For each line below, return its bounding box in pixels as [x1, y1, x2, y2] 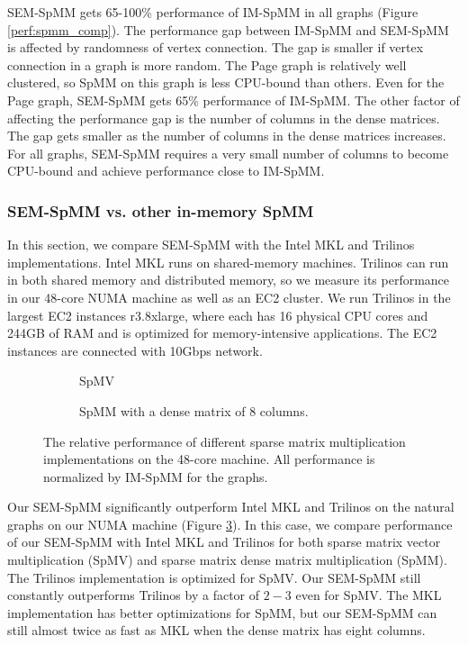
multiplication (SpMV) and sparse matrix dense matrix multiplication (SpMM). [7, 550, 447, 569]
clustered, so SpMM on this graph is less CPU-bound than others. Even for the [7, 73, 445, 92]
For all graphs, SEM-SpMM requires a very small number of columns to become [7, 143, 449, 162]
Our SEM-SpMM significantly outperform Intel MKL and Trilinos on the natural [7, 497, 454, 516]
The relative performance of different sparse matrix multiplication [43, 432, 406, 450]
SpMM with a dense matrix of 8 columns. [79, 401, 309, 420]
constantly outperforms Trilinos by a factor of [7, 586, 260, 604]
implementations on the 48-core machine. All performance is [43, 450, 375, 468]
